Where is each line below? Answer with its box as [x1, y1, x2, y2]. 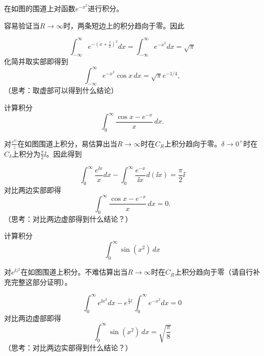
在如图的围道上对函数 [4, 3, 75, 13]
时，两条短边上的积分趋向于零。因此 [63, 20, 185, 31]
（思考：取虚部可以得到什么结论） [4, 85, 118, 96]
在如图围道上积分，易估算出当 [17, 138, 118, 149]
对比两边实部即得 [4, 184, 61, 195]
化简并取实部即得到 [4, 56, 68, 67]
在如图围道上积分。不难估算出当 [20, 266, 128, 277]
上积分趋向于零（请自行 [174, 266, 253, 277]
